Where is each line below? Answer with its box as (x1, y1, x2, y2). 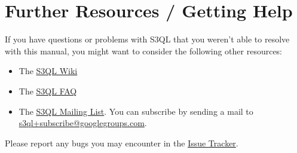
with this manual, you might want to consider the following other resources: (5, 44, 283, 57)
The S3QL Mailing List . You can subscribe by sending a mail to (19, 105, 253, 117)
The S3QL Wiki (19, 65, 78, 77)
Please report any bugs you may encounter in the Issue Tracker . (5, 136, 238, 149)
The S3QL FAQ (19, 84, 77, 97)
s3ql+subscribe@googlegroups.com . (19, 117, 147, 129)
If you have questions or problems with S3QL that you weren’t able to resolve (5, 33, 290, 45)
